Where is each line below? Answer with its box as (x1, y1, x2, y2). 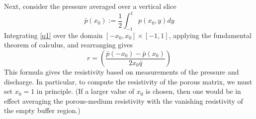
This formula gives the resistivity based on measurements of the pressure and (4, 67, 239, 77)
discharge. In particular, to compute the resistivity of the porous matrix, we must (4, 76, 253, 86)
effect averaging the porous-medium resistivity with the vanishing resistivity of (4, 95, 243, 106)
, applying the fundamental (169, 30, 252, 40)
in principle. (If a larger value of (36, 86, 135, 96)
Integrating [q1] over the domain (4, 30, 103, 40)
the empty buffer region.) (4, 105, 81, 116)
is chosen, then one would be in (146, 86, 241, 96)
